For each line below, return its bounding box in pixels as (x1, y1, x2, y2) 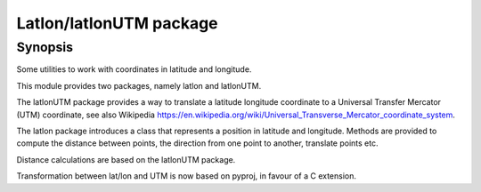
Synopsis (16, 39, 74, 55)
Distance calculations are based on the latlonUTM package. (16, 154, 236, 164)
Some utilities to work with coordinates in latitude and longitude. (16, 64, 252, 75)
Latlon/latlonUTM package (16, 13, 218, 33)
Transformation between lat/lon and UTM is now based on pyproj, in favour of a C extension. (16, 171, 356, 181)
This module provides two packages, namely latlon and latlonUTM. (16, 80, 262, 91)
